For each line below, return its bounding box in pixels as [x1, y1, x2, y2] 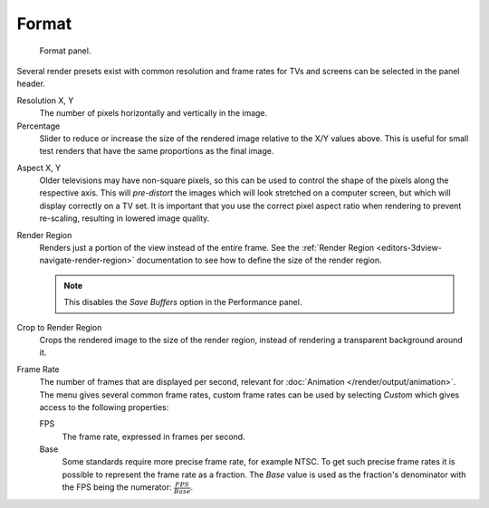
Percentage [16, 120, 61, 131]
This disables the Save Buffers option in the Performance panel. [63, 297, 302, 308]
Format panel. [39, 45, 91, 56]
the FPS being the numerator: [62, 482, 172, 493]
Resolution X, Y [16, 95, 74, 106]
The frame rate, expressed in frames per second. [62, 431, 245, 442]
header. [16, 78, 45, 90]
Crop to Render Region [16, 321, 102, 332]
